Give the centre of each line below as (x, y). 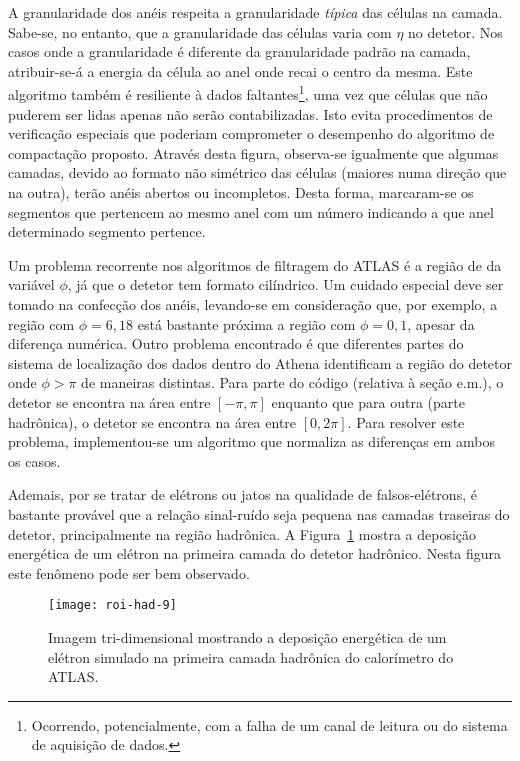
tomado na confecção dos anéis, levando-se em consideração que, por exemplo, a (253, 303)
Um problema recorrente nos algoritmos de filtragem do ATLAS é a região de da (255, 264)
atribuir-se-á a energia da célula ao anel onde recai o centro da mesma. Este (240, 70)
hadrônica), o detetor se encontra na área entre (152, 421)
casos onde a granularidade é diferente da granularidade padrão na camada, (239, 51)
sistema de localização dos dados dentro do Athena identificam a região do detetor (260, 362)
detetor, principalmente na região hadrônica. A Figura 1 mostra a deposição (242, 533)
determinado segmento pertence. (107, 231)
